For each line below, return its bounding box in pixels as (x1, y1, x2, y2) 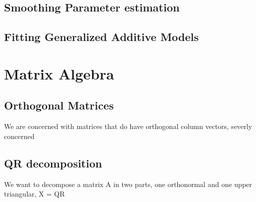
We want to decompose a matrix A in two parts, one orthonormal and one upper (4, 178, 252, 189)
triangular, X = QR (4, 188, 65, 199)
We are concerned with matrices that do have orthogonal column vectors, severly (4, 121, 252, 131)
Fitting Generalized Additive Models (4, 29, 199, 44)
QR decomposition (4, 155, 102, 170)
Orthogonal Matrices (4, 97, 114, 113)
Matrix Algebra (4, 63, 114, 83)
